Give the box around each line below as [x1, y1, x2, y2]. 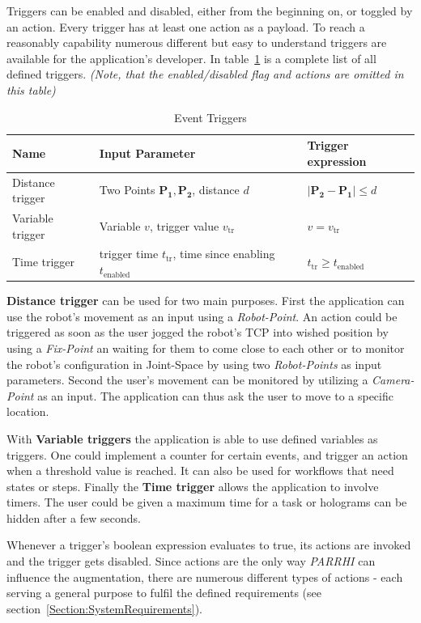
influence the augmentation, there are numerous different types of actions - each [6, 568, 403, 585]
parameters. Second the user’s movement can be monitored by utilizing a [6, 371, 368, 388]
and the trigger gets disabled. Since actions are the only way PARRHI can [6, 553, 376, 570]
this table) [6, 81, 56, 98]
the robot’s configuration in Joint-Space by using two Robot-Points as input [6, 355, 382, 372]
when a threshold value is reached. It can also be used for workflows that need [6, 462, 394, 479]
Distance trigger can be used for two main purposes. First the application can [6, 292, 405, 309]
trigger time [99, 245, 159, 262]
